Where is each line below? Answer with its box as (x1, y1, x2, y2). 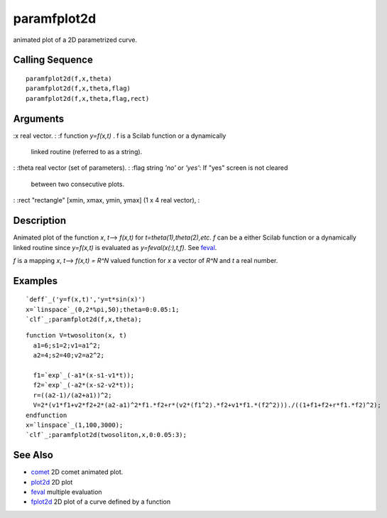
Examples (13, 274, 58, 287)
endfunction (26, 411, 67, 419)
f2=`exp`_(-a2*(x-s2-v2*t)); (33, 381, 135, 389)
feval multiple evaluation (31, 487, 102, 497)
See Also (13, 449, 53, 461)
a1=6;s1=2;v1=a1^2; (33, 341, 101, 350)
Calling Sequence (13, 54, 94, 66)
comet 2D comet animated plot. (31, 468, 124, 476)
